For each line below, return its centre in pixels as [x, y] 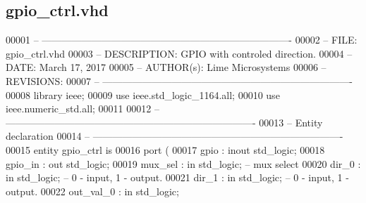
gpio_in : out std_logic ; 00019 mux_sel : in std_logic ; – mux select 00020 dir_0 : [183, 163]
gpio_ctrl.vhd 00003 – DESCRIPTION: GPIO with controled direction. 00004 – [179, 53]
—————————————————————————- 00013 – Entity [164, 122]
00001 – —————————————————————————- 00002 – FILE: [182, 40]
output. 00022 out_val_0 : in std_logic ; [92, 191]
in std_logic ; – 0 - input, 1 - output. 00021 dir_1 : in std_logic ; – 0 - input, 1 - [177, 177]
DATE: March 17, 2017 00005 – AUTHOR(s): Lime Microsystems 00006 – [166, 67]
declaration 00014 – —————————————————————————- [175, 136]
